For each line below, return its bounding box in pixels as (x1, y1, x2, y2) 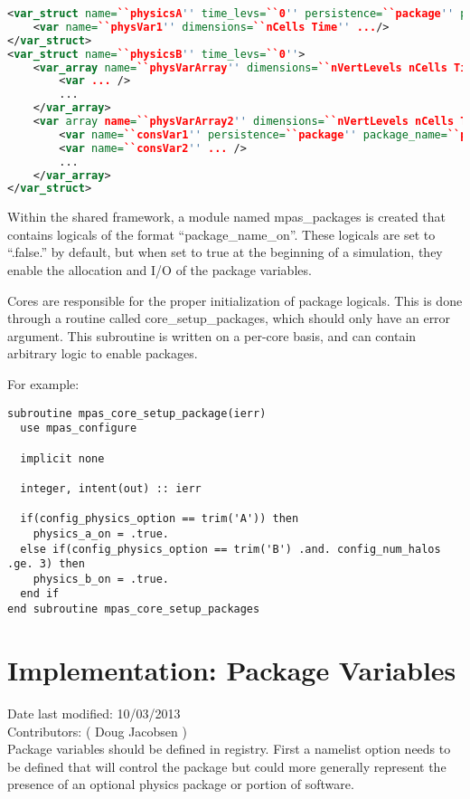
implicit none (20, 452, 105, 465)
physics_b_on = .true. (33, 572, 169, 585)
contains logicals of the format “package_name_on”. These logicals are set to (7, 224, 436, 243)
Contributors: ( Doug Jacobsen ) (7, 721, 187, 740)
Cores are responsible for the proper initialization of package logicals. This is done (7, 290, 463, 309)
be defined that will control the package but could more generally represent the (7, 756, 446, 775)
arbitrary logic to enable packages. (7, 344, 198, 363)
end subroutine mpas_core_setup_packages (7, 603, 260, 616)
